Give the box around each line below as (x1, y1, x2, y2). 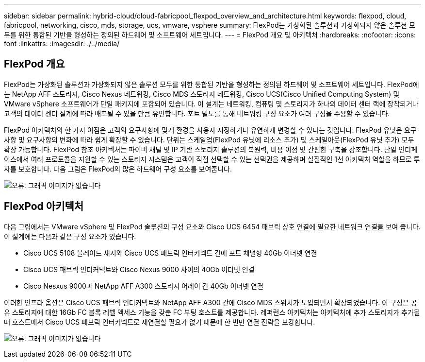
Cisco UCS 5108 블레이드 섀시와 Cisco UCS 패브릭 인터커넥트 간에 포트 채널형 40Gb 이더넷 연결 (23, 248, 317, 257)
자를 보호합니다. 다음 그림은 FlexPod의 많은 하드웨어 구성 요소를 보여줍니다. (4, 164, 232, 173)
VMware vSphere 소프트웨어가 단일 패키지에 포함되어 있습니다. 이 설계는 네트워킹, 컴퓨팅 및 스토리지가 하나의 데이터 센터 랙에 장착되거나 (4, 99, 419, 108)
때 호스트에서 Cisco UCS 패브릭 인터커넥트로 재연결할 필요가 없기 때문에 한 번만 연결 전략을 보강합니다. (4, 317, 315, 326)
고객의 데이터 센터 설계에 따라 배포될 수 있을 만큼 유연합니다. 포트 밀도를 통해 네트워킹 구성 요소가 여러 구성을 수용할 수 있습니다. (4, 109, 390, 118)
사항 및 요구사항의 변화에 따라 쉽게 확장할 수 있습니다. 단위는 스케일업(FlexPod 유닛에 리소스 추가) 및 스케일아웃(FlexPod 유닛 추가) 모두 (4, 135, 414, 144)
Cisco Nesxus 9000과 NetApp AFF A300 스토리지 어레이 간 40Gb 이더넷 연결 (23, 281, 263, 290)
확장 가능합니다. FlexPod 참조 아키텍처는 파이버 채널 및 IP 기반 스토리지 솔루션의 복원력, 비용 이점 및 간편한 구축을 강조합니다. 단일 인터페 (4, 145, 418, 154)
